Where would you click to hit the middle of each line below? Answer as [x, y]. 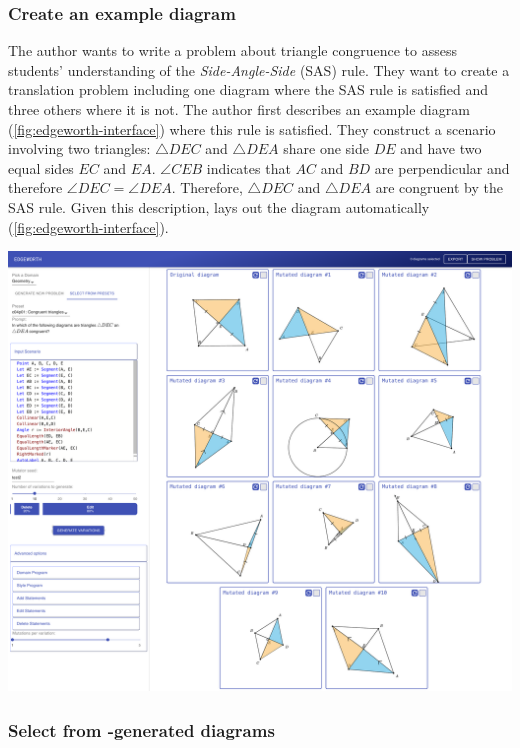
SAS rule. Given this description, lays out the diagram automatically [219, 206]
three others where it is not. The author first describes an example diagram [239, 109]
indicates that [248, 167]
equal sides [41, 167]
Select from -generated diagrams [141, 729]
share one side [326, 148]
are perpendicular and [442, 167]
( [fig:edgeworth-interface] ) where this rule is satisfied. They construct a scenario [252, 128]
